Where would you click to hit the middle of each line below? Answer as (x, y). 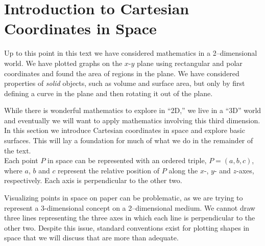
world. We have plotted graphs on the (63, 63)
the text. (18, 150)
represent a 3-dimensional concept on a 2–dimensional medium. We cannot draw (130, 207)
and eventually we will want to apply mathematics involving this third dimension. (132, 120)
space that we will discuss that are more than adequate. (91, 238)
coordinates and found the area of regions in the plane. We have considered (122, 73)
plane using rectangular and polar (190, 63)
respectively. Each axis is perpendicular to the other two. (93, 180)
